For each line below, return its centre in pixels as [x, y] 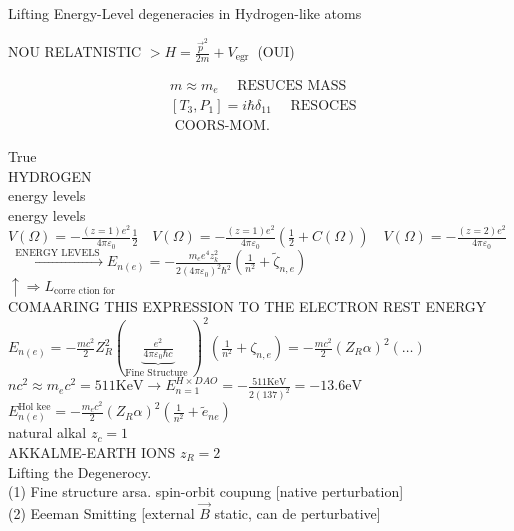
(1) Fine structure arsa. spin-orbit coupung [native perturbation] [206, 491]
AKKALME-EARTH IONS [92, 451]
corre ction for [84, 290]
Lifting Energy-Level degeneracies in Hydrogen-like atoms [185, 13]
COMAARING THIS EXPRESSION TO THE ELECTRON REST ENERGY [247, 306]
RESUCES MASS [292, 85]
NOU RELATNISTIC [75, 51]
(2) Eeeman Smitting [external [101, 512]
